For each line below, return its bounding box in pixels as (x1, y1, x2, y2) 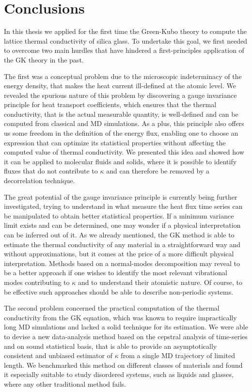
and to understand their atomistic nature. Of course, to (78, 277, 243, 287)
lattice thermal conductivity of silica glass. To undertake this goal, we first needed (4, 35, 248, 46)
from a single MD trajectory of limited (121, 350, 236, 361)
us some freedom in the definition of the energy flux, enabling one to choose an (4, 128, 238, 138)
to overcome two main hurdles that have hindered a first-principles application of (4, 45, 244, 55)
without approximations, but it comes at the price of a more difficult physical (4, 249, 234, 259)
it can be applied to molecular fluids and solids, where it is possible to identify (4, 156, 237, 166)
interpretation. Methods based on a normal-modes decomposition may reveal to (4, 258, 240, 268)
